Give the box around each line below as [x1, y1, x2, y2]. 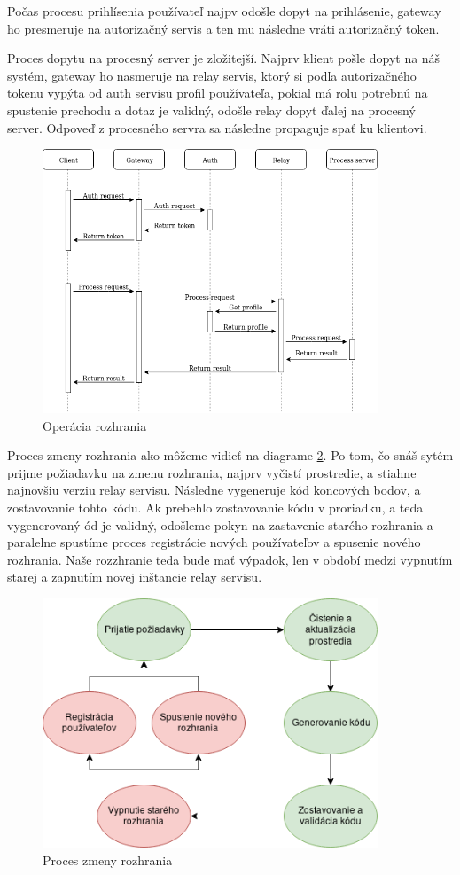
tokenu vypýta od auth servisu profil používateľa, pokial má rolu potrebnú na [7, 83, 428, 102]
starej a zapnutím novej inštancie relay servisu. [7, 567, 262, 586]
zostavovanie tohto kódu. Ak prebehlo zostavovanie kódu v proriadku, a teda [7, 498, 424, 516]
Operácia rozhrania [43, 416, 147, 434]
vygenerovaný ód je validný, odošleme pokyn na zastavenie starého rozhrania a [7, 515, 433, 534]
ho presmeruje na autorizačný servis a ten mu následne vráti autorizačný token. [7, 19, 440, 37]
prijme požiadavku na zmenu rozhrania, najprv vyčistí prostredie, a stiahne [7, 463, 417, 481]
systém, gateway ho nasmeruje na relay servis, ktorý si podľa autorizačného [7, 66, 417, 84]
